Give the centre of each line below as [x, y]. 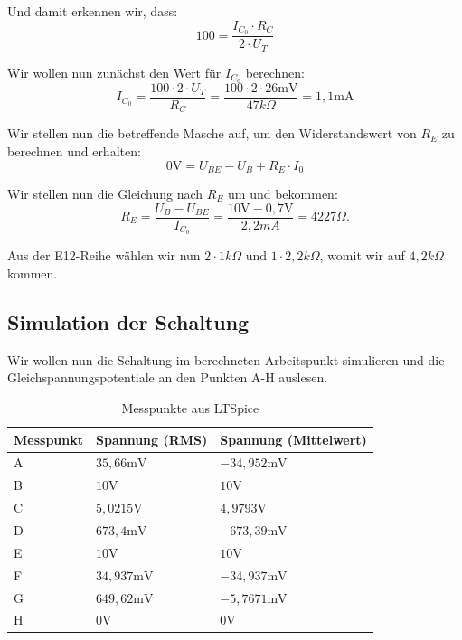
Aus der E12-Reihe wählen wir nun [104, 255]
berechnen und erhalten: [74, 151]
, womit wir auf [362, 255]
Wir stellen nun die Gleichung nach [105, 193]
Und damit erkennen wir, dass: [93, 11]
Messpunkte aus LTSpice [190, 408]
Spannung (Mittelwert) [293, 439]
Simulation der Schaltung [128, 322]
